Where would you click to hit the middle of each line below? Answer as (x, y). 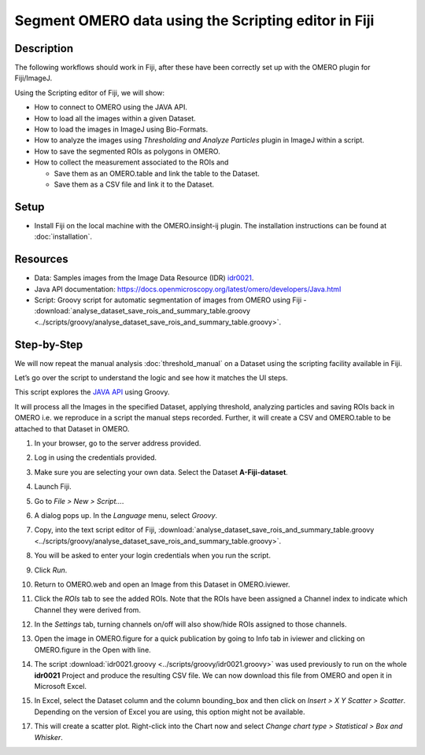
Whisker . (48, 737)
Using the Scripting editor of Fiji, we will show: (90, 93)
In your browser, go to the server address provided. (118, 443)
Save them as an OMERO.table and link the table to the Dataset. (157, 173)
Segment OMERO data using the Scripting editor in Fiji (194, 20)
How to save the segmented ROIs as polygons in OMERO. (127, 151)
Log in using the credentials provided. (96, 457)
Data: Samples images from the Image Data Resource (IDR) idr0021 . (144, 278)
